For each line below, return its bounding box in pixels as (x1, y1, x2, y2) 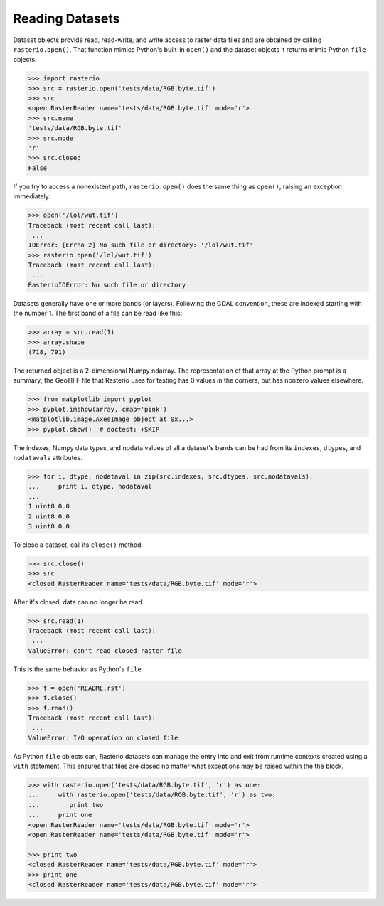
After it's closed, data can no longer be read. (13, 597, 144, 606)
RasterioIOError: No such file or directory (28, 281, 186, 289)
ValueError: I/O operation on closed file (28, 733, 178, 742)
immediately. (13, 192, 51, 201)
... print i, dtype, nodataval (28, 482, 152, 491)
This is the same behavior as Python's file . (13, 665, 144, 673)
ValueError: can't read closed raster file (28, 646, 183, 654)
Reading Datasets (13, 11, 120, 26)
